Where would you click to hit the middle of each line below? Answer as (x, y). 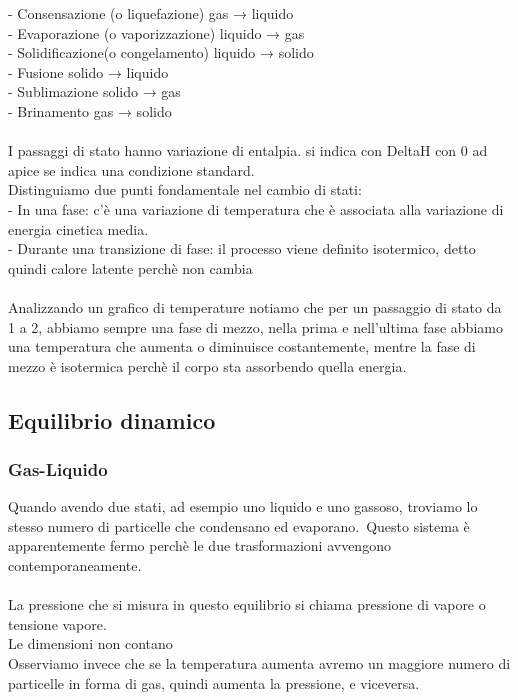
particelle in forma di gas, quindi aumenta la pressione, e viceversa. (214, 682)
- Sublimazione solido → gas (94, 91)
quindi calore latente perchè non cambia (130, 267)
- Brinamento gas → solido (90, 110)
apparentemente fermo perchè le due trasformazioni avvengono (199, 545)
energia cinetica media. (78, 228)
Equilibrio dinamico (112, 419)
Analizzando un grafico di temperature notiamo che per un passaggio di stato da (255, 306)
